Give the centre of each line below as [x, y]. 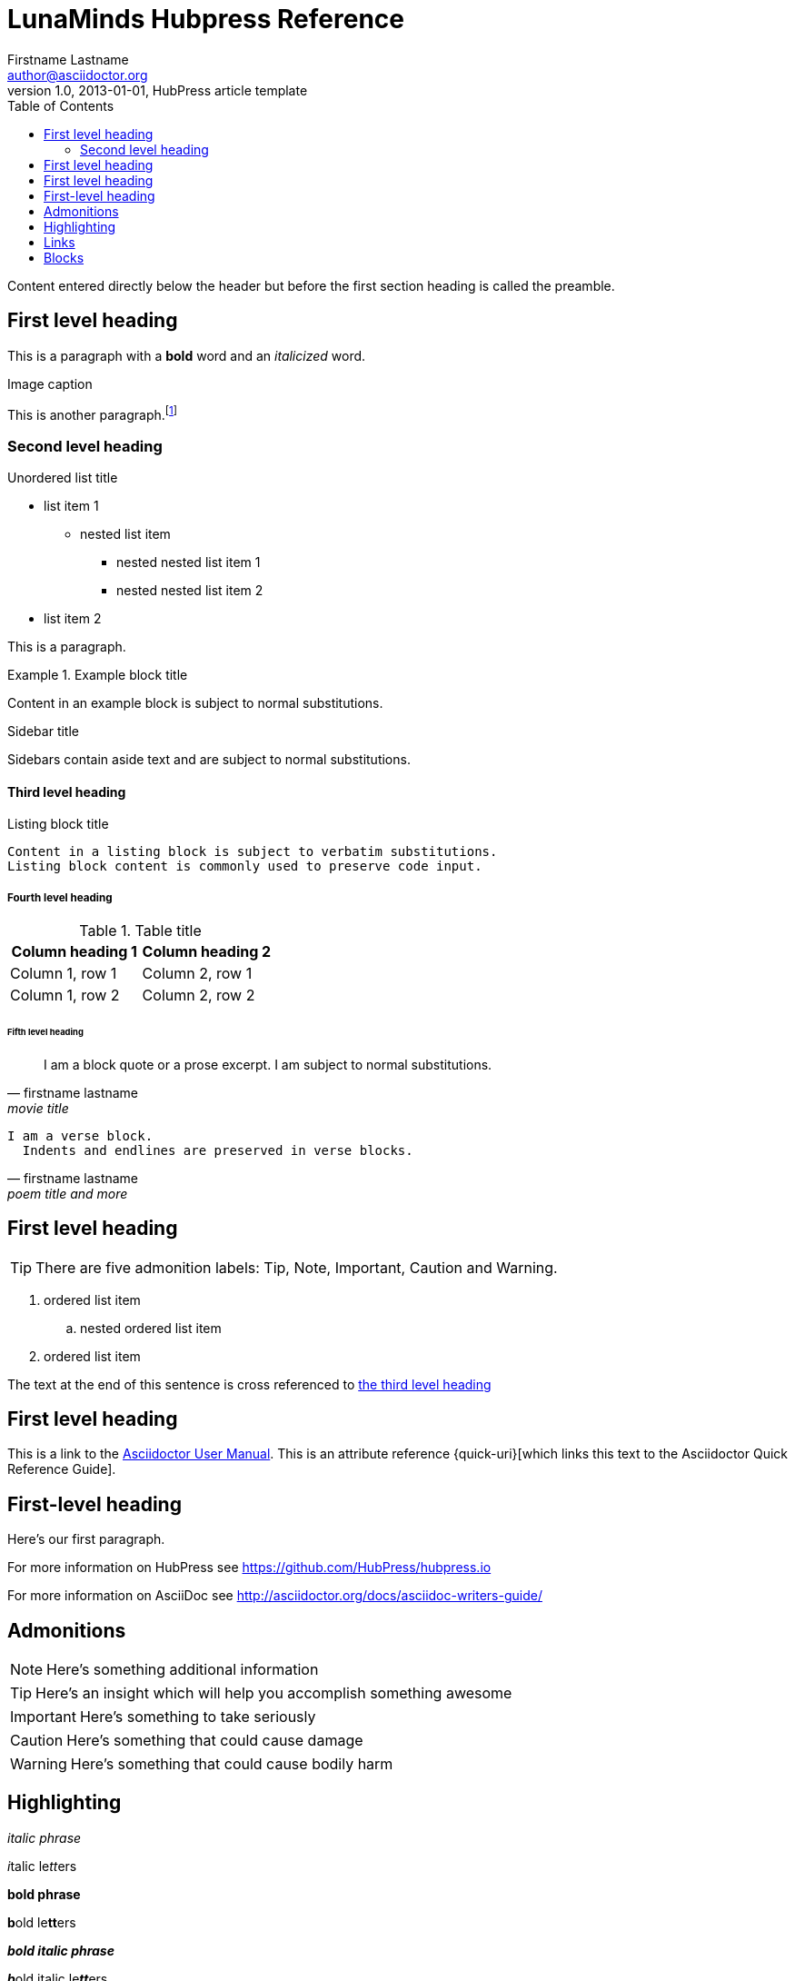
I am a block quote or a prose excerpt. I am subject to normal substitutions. [268, 1064]
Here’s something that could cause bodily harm [232, 1764]
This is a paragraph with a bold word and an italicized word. [187, 355]
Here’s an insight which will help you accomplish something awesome [274, 1693]
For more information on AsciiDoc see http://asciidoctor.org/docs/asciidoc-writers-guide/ [275, 1596]
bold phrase [44, 1894]
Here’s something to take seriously [198, 1717]
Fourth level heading [60, 897]
